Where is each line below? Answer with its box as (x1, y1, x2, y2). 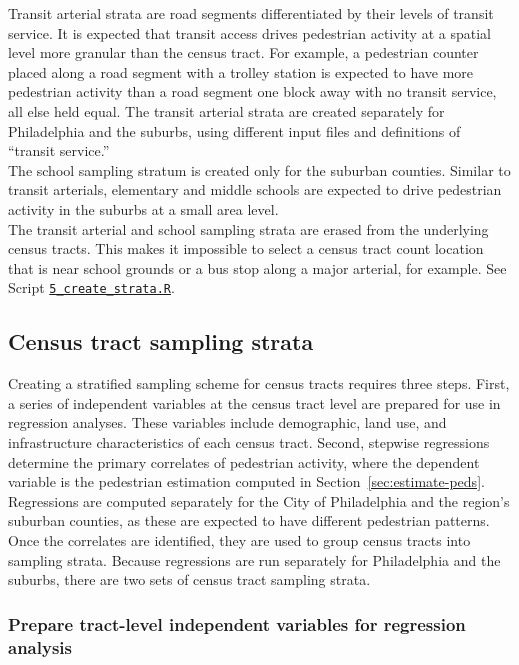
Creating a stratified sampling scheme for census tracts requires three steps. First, (8, 373, 510, 394)
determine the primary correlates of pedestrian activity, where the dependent (8, 451, 480, 472)
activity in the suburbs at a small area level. (8, 198, 279, 219)
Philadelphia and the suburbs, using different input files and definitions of (8, 120, 461, 141)
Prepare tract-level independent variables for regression (8, 611, 466, 636)
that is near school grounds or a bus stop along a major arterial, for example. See (8, 257, 507, 278)
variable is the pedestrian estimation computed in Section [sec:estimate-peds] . (8, 471, 485, 492)
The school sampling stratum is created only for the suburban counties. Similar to (8, 159, 511, 180)
